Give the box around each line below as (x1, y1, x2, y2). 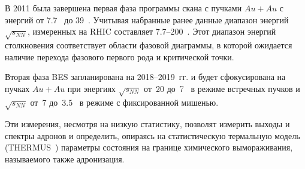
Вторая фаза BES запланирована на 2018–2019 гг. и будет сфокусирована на (5, 70, 286, 83)
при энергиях (67, 82, 116, 94)
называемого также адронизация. (5, 153, 125, 165)
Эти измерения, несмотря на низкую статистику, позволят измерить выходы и (5, 118, 290, 130)
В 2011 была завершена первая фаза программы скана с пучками (5, 2, 242, 14)
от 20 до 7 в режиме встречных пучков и (144, 82, 300, 94)
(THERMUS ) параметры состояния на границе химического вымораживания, (5, 141, 293, 153)
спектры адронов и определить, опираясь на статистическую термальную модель (5, 129, 300, 142)
